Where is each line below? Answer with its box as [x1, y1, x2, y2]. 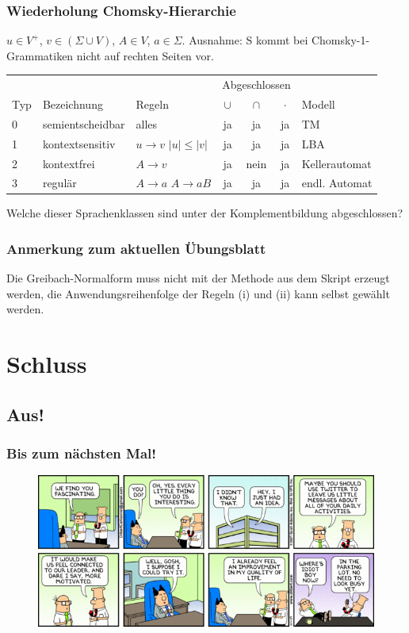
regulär [42, 175, 77, 191]
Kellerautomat [301, 155, 372, 171]
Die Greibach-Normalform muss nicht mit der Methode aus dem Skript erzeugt [6, 270, 390, 286]
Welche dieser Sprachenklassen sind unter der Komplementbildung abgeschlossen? [6, 205, 403, 221]
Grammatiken [6, 47, 74, 63]
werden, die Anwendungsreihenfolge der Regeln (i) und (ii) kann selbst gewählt [6, 285, 390, 301]
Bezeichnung [42, 96, 103, 112]
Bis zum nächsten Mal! [6, 443, 156, 463]
